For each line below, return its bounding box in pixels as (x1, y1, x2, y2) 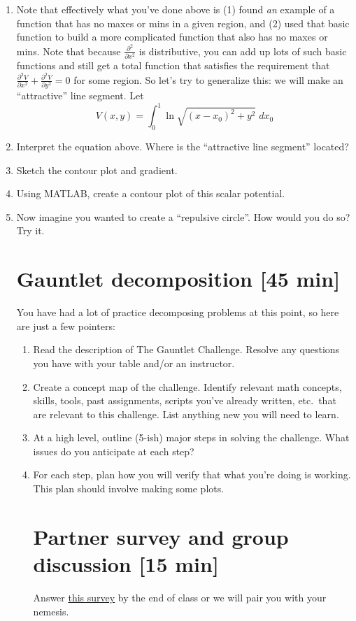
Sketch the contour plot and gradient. (16, 162, 178, 177)
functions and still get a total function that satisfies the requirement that (16, 58, 330, 73)
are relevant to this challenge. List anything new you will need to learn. (33, 406, 339, 421)
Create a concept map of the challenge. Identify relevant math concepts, (33, 379, 342, 394)
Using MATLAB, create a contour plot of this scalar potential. (16, 186, 285, 201)
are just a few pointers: (16, 318, 115, 333)
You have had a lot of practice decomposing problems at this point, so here (16, 305, 339, 320)
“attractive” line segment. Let (16, 88, 144, 103)
